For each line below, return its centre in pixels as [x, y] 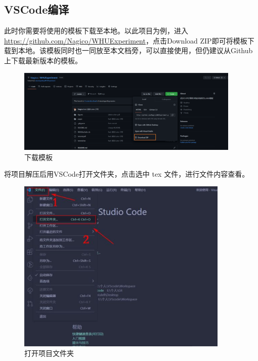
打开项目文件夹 [49, 353]
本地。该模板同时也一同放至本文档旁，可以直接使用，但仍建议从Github [135, 50]
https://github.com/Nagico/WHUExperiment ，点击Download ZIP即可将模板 [126, 40]
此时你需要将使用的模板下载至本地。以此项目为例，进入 [96, 31]
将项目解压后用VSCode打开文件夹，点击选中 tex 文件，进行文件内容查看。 [127, 174]
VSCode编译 [37, 9]
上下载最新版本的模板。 [43, 60]
